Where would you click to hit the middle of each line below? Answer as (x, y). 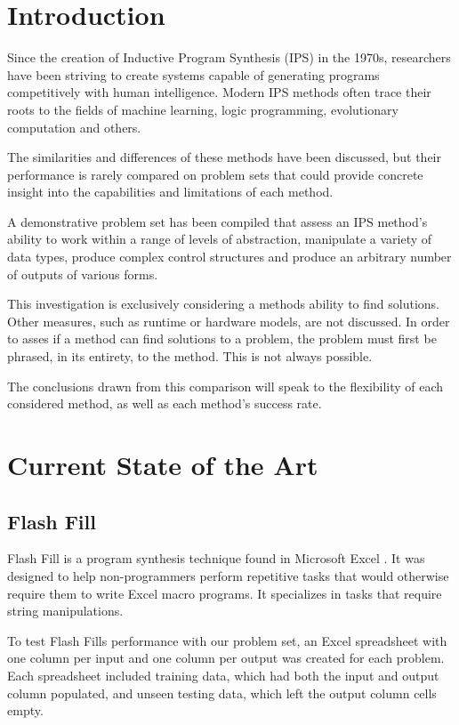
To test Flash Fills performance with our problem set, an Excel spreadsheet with (227, 640)
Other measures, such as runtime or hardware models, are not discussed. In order (229, 321)
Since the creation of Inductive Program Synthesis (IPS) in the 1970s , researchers (229, 57)
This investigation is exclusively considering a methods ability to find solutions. (224, 304)
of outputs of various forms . (83, 274)
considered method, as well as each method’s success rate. (165, 403)
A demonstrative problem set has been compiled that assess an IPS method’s (217, 221)
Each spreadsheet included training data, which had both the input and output (223, 675)
